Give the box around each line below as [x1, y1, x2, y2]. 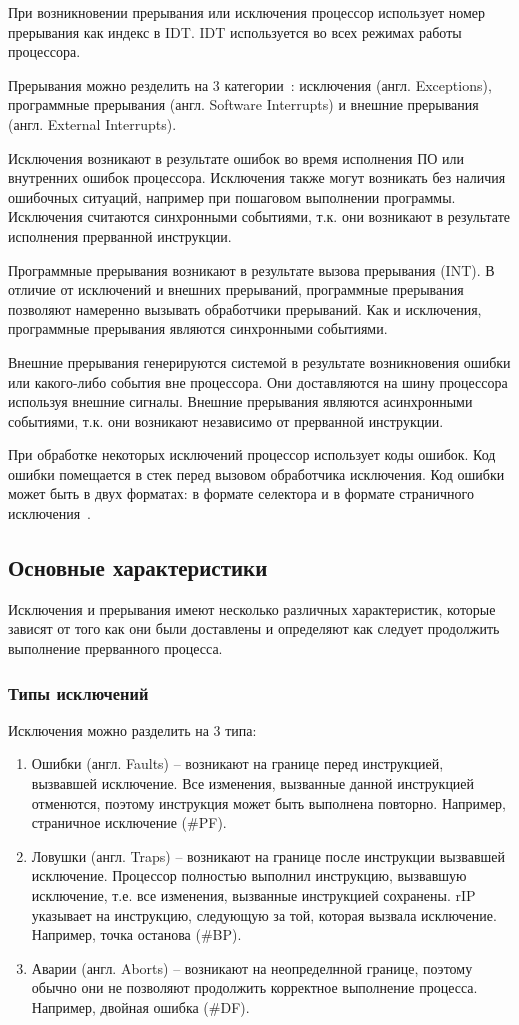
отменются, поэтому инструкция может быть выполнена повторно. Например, [31, 792, 507, 813]
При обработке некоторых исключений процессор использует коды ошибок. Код [8, 444, 496, 465]
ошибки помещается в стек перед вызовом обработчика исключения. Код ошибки [8, 463, 505, 484]
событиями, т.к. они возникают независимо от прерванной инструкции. [8, 410, 444, 431]
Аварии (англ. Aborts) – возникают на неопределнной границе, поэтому [31, 957, 473, 978]
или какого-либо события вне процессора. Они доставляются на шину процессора [8, 371, 508, 392]
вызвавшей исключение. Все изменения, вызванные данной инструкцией [31, 773, 475, 794]
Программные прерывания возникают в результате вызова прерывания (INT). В [8, 259, 495, 280]
